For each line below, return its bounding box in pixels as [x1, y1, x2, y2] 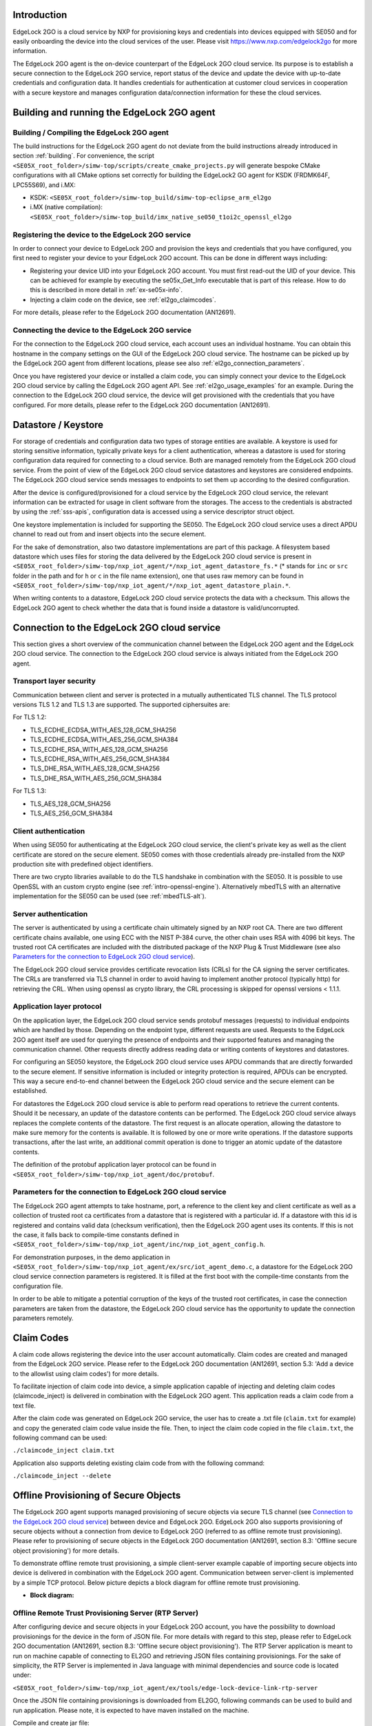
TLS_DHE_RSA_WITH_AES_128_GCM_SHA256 [30, 764, 160, 773]
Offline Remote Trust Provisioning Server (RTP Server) [12, 1609, 199, 1618]
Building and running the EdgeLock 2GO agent [12, 106, 216, 118]
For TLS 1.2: [12, 713, 47, 721]
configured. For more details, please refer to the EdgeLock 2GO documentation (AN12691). [12, 400, 271, 409]
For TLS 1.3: [12, 787, 47, 795]
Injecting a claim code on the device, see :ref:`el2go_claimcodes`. [30, 295, 216, 304]
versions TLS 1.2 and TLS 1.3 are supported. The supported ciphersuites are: [12, 701, 231, 709]
